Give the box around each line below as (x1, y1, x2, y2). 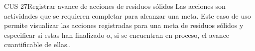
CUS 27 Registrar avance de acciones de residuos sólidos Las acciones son (4, 1, 226, 11)
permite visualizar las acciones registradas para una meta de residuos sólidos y (4, 20, 244, 30)
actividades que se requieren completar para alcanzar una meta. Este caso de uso (4, 10, 251, 21)
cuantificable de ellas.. (4, 39, 71, 50)
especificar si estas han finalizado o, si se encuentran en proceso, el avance (4, 29, 230, 40)
